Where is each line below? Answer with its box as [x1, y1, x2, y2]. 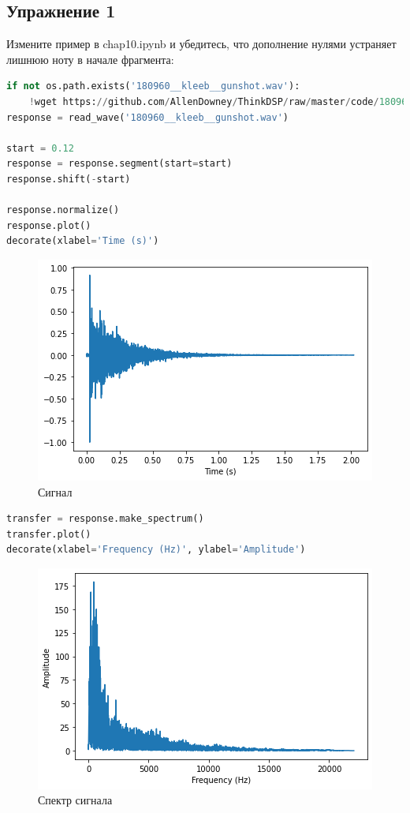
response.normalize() [6, 204, 120, 216]
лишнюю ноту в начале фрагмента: [6, 51, 174, 67]
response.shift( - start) [6, 173, 131, 185]
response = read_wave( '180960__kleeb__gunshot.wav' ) [6, 111, 289, 123]
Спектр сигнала [38, 792, 113, 808]
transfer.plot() [6, 528, 91, 540]
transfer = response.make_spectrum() [6, 513, 204, 525]
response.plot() [6, 219, 91, 231]
